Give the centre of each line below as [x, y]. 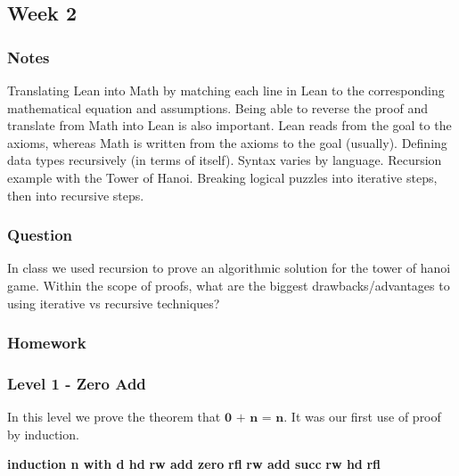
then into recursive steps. [76, 195]
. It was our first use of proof [362, 417]
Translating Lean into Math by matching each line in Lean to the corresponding [226, 90]
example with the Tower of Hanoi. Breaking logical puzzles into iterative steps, [222, 177]
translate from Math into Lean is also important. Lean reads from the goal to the [229, 125]
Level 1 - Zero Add [77, 383]
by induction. [43, 434]
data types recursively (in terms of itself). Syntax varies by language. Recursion [225, 160]
